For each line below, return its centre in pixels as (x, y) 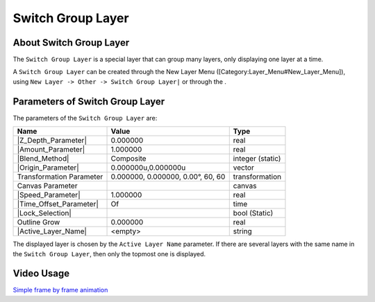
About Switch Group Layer (71, 43)
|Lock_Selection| (44, 213)
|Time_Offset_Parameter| (58, 204)
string (243, 231)
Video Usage (41, 274)
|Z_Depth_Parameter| (52, 141)
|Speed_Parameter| (49, 195)
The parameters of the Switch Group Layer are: (85, 118)
